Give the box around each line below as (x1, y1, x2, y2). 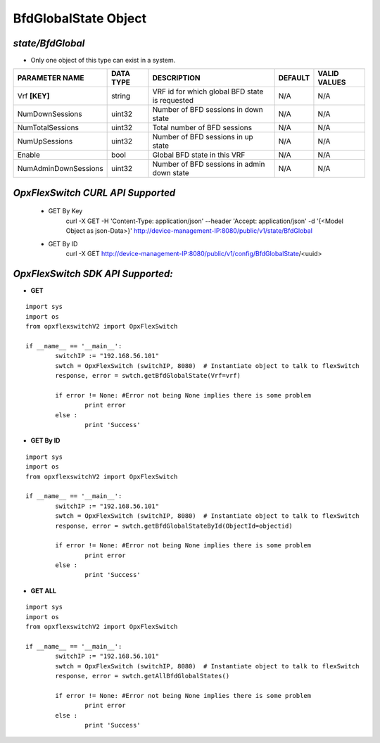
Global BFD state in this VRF (152, 150, 246, 160)
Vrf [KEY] (17, 91, 50, 101)
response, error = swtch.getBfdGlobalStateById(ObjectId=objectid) (55, 521, 293, 530)
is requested (152, 96, 194, 106)
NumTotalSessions (17, 123, 79, 133)
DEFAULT (278, 73, 310, 83)
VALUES (317, 77, 346, 87)
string (111, 91, 131, 101)
